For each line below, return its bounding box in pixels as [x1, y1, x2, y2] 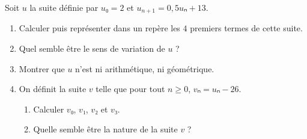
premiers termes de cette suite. [190, 22, 303, 34]
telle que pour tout [96, 82, 165, 95]
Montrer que [19, 62, 65, 75]
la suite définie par [29, 1, 99, 13]
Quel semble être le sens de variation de [19, 42, 165, 55]
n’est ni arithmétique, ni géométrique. [75, 62, 214, 75]
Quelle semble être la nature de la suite [33, 123, 178, 135]
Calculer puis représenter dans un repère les [19, 22, 180, 34]
